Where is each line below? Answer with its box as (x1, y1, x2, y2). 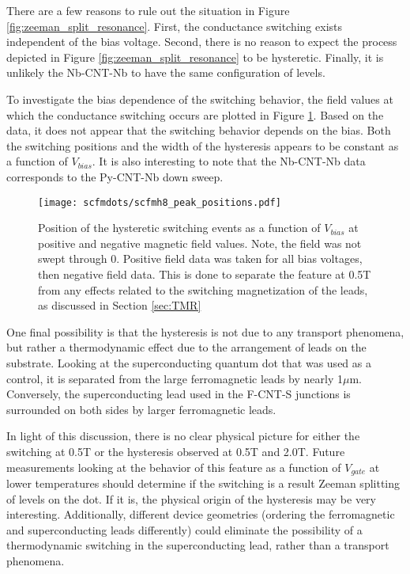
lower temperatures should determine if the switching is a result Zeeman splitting (6, 474, 401, 491)
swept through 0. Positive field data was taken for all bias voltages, (38, 250, 363, 267)
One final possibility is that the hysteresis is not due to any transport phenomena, (6, 323, 404, 340)
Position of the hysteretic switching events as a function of (38, 219, 321, 236)
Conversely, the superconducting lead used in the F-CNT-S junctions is (6, 386, 351, 402)
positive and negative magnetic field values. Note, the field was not (38, 234, 362, 251)
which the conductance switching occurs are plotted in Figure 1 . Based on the (6, 106, 384, 123)
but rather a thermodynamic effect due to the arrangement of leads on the (6, 339, 367, 355)
